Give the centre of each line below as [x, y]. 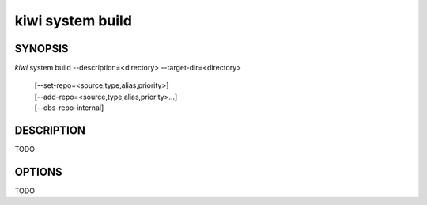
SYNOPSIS [42, 49]
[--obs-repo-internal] [69, 108]
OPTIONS [38, 171]
